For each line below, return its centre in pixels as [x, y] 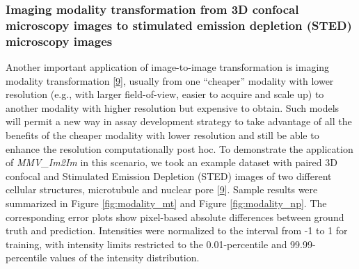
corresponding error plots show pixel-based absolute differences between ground [175, 217]
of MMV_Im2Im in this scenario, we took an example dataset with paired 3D [171, 162]
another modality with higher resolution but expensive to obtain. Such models [173, 107]
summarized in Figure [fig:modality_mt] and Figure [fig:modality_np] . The [166, 203]
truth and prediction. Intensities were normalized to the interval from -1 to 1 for [177, 230]
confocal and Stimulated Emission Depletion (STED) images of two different [169, 176]
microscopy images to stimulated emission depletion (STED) [179, 25]
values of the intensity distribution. [125, 258]
